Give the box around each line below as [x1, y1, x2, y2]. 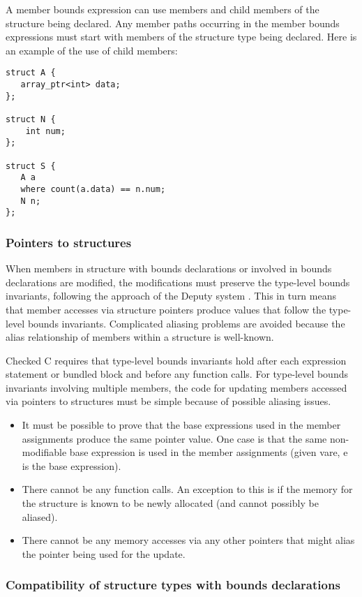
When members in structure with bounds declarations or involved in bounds [6, 261, 332, 276]
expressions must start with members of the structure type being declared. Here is [6, 29, 357, 44]
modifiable [22, 445, 67, 459]
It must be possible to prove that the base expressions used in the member [22, 418, 341, 432]
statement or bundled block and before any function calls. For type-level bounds [6, 367, 348, 381]
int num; [25, 126, 66, 136]
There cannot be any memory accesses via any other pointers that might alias [22, 533, 355, 547]
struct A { [6, 68, 56, 78]
